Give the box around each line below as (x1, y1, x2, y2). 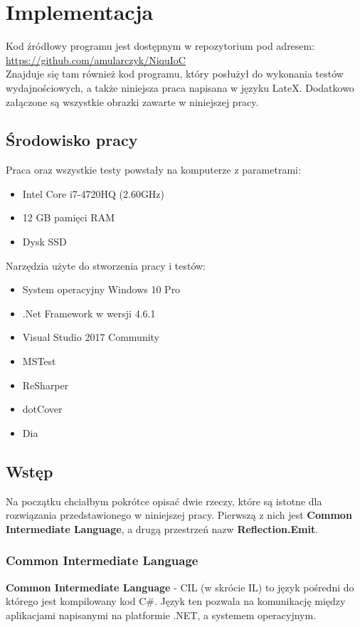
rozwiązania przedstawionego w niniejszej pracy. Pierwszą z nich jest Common (6, 507, 352, 522)
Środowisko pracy (6, 129, 138, 151)
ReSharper (22, 377, 69, 392)
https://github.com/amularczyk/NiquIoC (6, 52, 186, 67)
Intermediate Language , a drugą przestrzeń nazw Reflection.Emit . (6, 521, 319, 536)
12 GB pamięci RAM (22, 210, 115, 225)
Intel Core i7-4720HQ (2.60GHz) (22, 186, 165, 201)
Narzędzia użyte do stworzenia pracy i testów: (6, 258, 206, 273)
